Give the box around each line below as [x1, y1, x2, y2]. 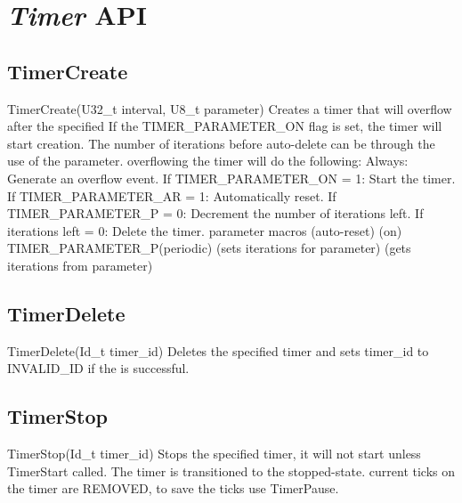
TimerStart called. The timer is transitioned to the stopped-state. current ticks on [7, 461, 456, 480]
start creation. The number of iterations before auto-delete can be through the [7, 134, 435, 152]
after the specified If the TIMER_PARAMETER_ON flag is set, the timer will [7, 117, 442, 135]
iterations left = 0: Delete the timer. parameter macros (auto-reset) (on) [7, 221, 402, 239]
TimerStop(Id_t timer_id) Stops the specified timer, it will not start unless [7, 444, 421, 463]
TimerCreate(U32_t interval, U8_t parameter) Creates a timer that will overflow [7, 99, 452, 118]
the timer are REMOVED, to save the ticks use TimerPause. [7, 479, 339, 498]
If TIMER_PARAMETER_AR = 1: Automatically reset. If [7, 186, 336, 205]
